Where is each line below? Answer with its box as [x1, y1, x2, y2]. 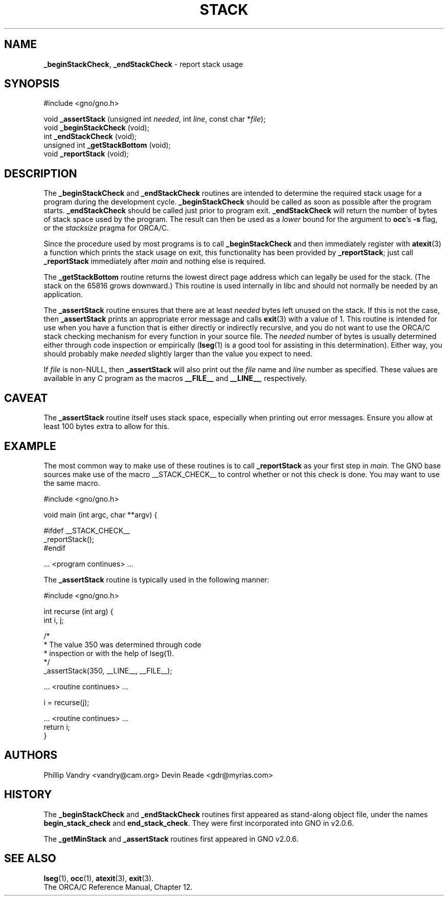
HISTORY [4, 788, 52, 801]
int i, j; [43, 615, 64, 624]
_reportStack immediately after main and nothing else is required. [43, 257, 266, 266]
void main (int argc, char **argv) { [43, 510, 158, 519]
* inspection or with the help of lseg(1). [43, 648, 174, 658]
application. [43, 290, 83, 299]
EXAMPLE [4, 439, 56, 453]
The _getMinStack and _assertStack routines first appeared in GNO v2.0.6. [43, 834, 299, 843]
